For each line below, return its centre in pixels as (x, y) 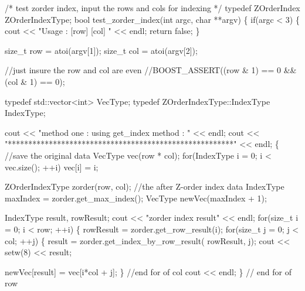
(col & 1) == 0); (35, 81)
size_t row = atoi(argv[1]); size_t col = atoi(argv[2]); (101, 50)
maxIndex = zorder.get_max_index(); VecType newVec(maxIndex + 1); (136, 198)
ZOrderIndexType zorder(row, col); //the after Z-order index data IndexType (145, 186)
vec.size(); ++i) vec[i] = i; (52, 167)
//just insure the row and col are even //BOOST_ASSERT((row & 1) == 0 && (151, 70)
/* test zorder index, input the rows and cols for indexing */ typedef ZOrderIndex (152, 8)
